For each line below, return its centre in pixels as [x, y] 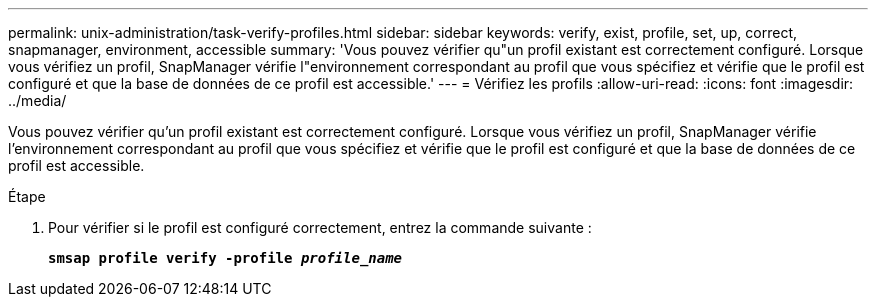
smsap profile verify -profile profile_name [225, 258]
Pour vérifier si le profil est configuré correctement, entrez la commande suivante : [320, 227]
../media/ [37, 100]
